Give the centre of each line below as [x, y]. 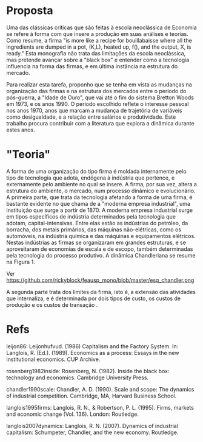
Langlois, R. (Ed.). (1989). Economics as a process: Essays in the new [93, 353]
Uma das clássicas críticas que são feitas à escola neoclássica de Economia [101, 27]
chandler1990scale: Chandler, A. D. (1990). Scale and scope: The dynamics [100, 389]
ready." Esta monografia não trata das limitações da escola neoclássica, [96, 53]
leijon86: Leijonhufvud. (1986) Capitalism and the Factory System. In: [92, 346]
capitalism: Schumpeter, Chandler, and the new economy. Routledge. [92, 432]
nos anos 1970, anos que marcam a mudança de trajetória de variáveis [94, 110]
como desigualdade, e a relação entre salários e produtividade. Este [91, 117]
